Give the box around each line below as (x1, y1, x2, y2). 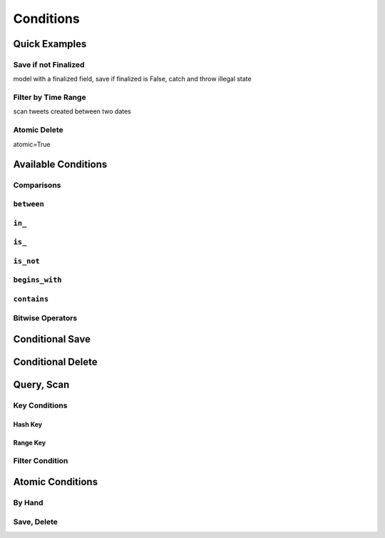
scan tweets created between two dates (13, 107, 131, 116)
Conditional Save (13, 333, 91, 345)
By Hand (13, 498, 43, 508)
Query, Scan (13, 378, 70, 390)
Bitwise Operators (13, 313, 78, 323)
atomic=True (13, 140, 51, 148)
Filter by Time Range (13, 93, 86, 103)
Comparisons (13, 181, 61, 191)
